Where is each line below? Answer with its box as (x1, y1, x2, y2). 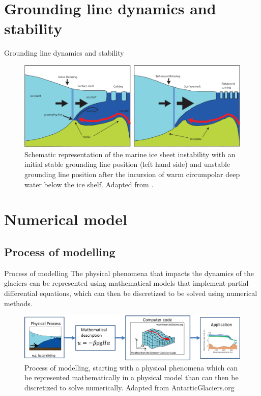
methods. (4, 298, 33, 308)
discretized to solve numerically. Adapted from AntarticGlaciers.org (24, 382, 235, 393)
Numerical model (4, 209, 127, 230)
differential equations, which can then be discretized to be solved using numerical (4, 287, 257, 298)
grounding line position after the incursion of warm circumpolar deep (24, 168, 240, 179)
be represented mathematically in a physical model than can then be (24, 372, 239, 383)
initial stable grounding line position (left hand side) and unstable (24, 159, 230, 169)
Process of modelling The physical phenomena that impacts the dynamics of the (4, 267, 254, 278)
